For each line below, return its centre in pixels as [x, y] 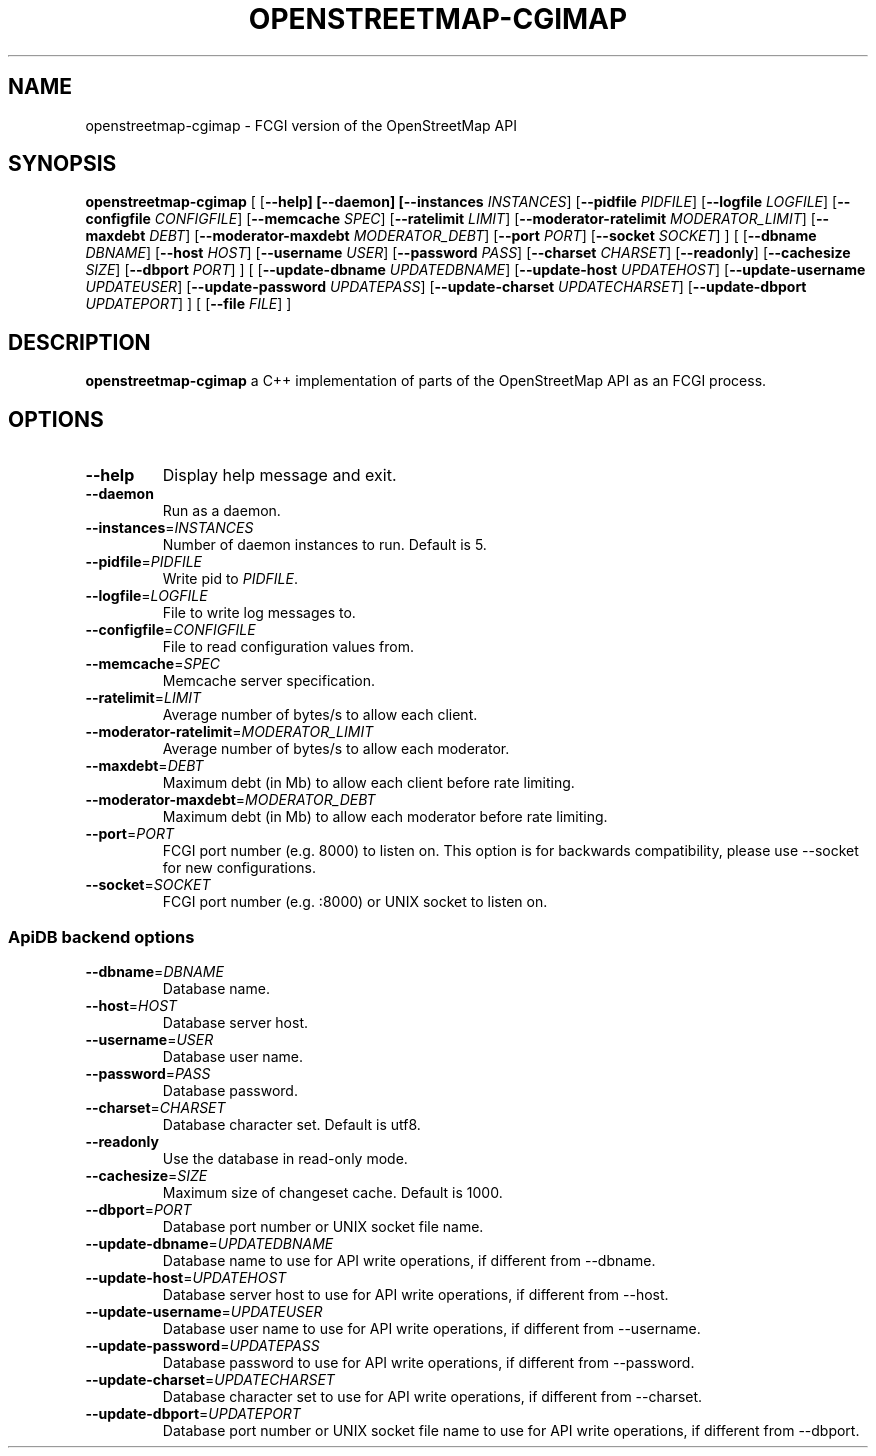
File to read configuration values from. [288, 647]
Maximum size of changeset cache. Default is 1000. [332, 1192]
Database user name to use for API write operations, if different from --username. [431, 1328]
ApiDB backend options [101, 936]
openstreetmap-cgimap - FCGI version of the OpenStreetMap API [301, 125]
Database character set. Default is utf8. [291, 1124]
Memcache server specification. [268, 681]
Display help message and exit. [279, 475]
